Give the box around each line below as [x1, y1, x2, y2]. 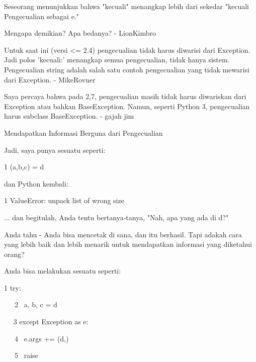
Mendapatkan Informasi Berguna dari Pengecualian [4, 127, 163, 138]
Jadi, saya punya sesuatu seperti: [4, 144, 106, 155]
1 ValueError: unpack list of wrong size [4, 195, 124, 206]
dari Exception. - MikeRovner [4, 74, 96, 84]
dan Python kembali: [4, 178, 68, 189]
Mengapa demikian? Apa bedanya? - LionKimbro [4, 28, 156, 38]
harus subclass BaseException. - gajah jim [4, 111, 134, 121]
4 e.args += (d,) [14, 333, 69, 343]
